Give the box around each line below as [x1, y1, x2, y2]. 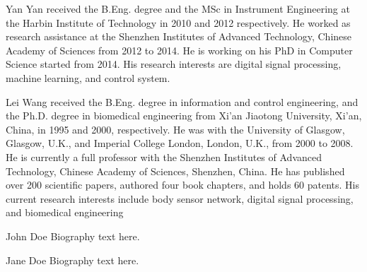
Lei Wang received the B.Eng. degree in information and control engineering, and [6, 94, 359, 109]
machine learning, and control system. [6, 70, 170, 85]
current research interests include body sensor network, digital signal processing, [6, 191, 354, 206]
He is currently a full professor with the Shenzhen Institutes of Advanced [6, 149, 322, 164]
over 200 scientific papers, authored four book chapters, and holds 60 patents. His [6, 177, 360, 192]
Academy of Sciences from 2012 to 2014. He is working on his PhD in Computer [6, 42, 353, 57]
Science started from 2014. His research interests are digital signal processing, [6, 57, 342, 71]
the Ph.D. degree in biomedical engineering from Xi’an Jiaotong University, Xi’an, [6, 108, 362, 123]
